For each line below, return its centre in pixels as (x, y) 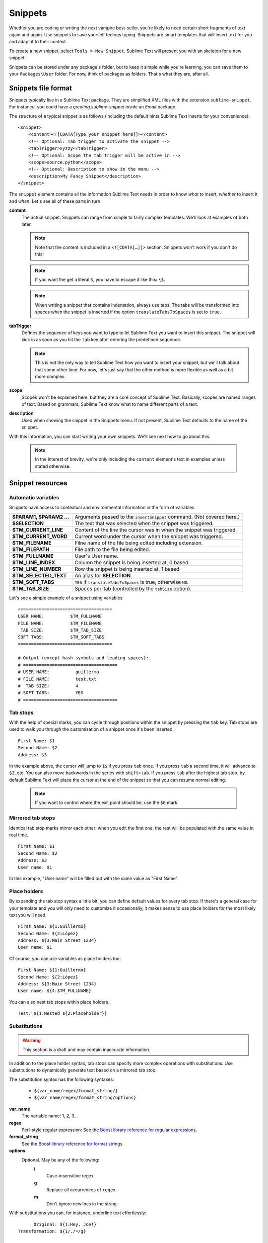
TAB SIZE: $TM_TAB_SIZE (61, 630)
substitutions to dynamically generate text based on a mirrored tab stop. (83, 1070)
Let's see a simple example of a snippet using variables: (67, 598)
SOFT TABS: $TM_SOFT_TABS (61, 637)
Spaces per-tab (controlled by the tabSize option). (133, 589)
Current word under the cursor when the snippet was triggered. (149, 536)
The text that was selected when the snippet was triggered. (144, 524)
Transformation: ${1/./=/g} (52, 1231)
